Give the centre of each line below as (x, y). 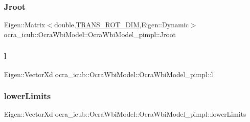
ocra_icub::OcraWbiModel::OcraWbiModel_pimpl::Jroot (90, 34)
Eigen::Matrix (25, 25)
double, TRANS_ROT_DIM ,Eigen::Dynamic (121, 25)
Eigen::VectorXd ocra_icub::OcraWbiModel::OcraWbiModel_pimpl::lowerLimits (125, 114)
